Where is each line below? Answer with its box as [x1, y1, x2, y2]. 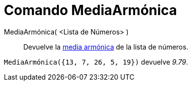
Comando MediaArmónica [4, 2, 177, 18]
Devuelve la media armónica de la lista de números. [23, 42, 189, 51]
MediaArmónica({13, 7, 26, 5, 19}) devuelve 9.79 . [4, 57, 188, 66]
